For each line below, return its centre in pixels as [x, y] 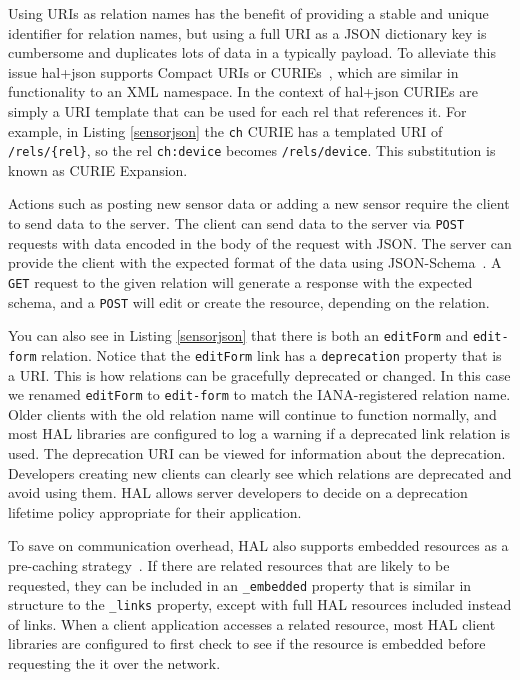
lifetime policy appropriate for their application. [155, 511]
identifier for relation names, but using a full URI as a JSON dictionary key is [247, 32]
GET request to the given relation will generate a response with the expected [240, 281]
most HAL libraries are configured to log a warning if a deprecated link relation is [259, 433]
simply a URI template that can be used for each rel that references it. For [237, 110]
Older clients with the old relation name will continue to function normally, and [252, 413]
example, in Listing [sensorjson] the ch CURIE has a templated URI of [225, 130]
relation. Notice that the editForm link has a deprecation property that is [271, 354]
